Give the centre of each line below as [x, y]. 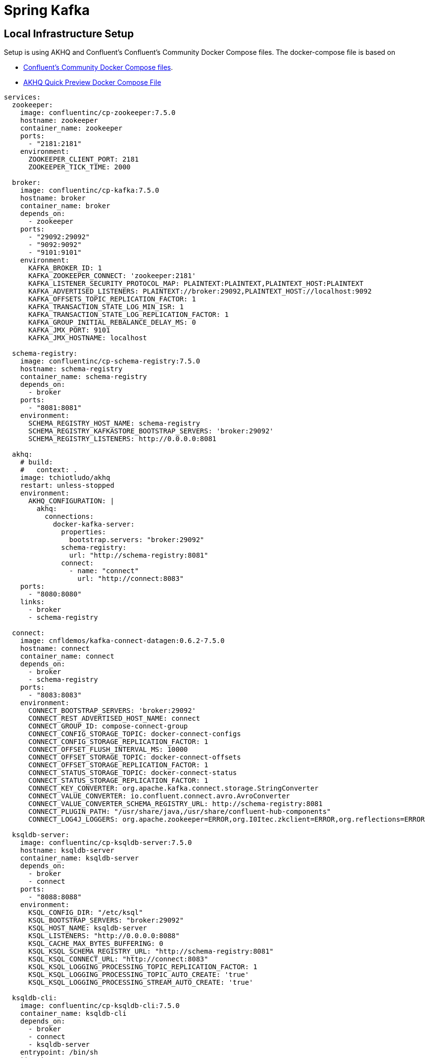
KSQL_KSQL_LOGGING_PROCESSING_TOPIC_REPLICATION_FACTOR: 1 [143, 967]
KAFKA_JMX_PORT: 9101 [69, 330]
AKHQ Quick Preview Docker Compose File [92, 83]
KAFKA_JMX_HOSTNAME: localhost [88, 338]
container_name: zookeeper [71, 128]
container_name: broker [65, 206]
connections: [69, 517]
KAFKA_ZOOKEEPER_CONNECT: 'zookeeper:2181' [112, 276]
